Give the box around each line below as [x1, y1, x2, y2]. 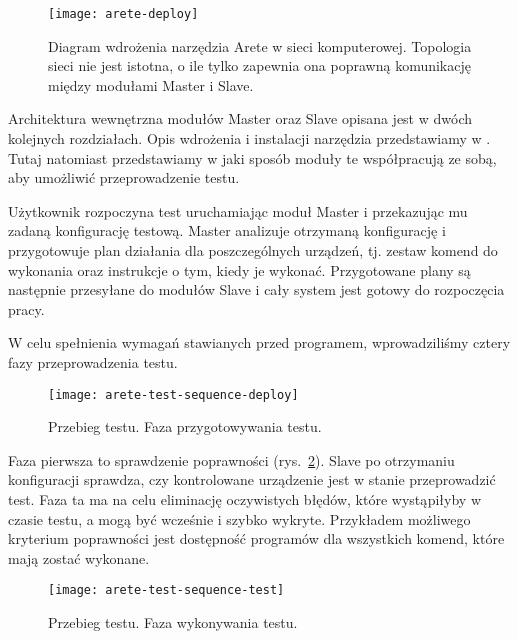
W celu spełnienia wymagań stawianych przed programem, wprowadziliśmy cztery [8, 332, 511, 353]
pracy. [8, 298, 45, 319]
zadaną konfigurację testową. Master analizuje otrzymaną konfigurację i [8, 220, 446, 241]
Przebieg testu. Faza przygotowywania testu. [48, 416, 322, 437]
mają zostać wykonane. [8, 547, 150, 568]
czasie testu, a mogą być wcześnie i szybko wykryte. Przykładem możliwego [8, 508, 471, 529]
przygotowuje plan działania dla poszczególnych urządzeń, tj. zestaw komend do [8, 240, 498, 260]
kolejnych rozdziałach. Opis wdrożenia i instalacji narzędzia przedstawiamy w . [8, 128, 491, 149]
